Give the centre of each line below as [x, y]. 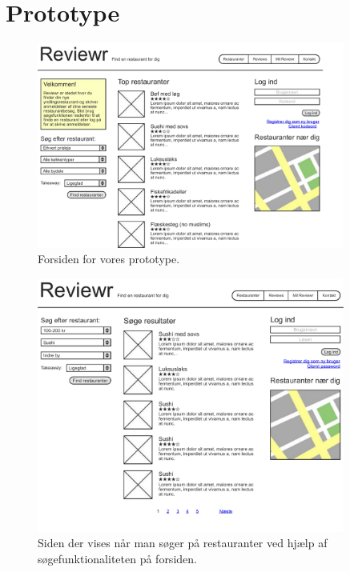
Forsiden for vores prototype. [109, 259]
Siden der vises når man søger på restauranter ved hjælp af [183, 543]
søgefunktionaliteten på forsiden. [117, 558]
